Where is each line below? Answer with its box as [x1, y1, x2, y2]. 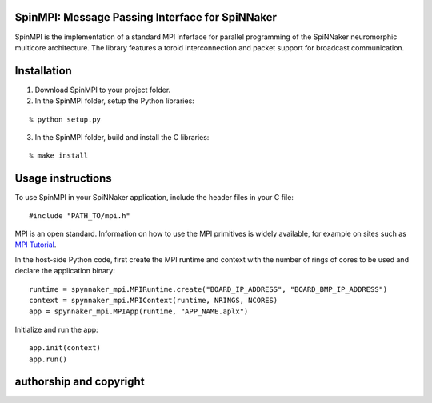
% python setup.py [29, 114, 102, 124]
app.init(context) [29, 344, 102, 353]
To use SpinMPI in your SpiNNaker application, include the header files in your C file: [14, 193, 294, 202]
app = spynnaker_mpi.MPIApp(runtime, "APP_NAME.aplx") [29, 307, 249, 316]
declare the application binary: [14, 266, 115, 276]
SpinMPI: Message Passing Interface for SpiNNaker [14, 10, 278, 24]
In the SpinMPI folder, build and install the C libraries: [34, 132, 210, 142]
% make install [29, 151, 89, 160]
